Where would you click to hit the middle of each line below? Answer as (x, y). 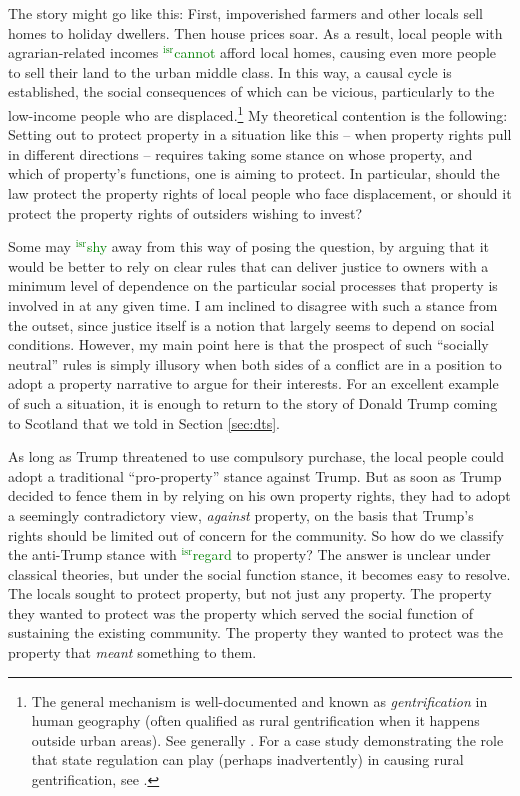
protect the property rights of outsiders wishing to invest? (185, 212)
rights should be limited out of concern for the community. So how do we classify (256, 534)
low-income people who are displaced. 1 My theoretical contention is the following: (258, 113)
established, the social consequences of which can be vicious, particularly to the (251, 91)
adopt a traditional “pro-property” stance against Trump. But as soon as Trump (255, 475)
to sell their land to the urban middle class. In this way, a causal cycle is (230, 71)
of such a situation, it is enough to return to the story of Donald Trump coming (253, 402)
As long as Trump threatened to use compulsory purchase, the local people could (256, 456)
